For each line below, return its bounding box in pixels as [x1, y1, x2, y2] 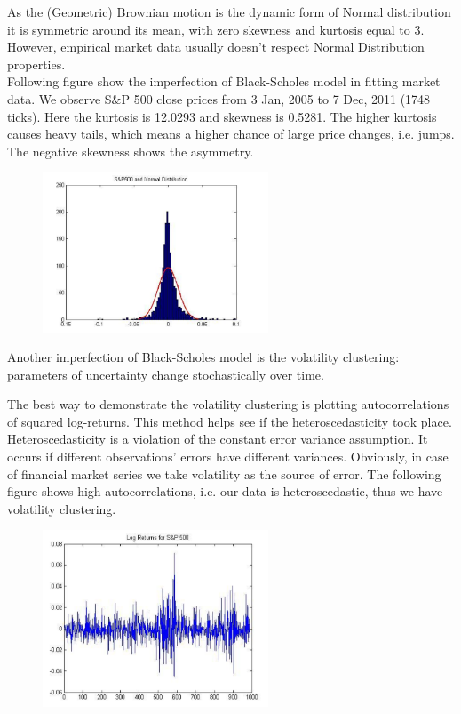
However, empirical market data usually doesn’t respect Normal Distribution [7, 37, 425, 56]
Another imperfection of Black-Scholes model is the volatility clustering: [7, 348, 400, 366]
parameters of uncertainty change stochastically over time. [7, 365, 324, 383]
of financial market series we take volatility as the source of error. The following [7, 464, 441, 483]
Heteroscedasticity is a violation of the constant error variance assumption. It [7, 429, 428, 448]
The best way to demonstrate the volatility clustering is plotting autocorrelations [7, 395, 449, 413]
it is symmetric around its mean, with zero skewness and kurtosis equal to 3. [7, 20, 425, 38]
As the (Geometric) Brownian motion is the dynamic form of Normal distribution [7, 3, 451, 20]
